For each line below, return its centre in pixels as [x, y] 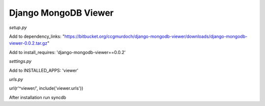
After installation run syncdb [38, 97]
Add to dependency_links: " [37, 36]
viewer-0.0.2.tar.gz [28, 43]
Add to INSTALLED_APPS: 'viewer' [44, 70]
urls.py [16, 79]
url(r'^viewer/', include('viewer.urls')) [46, 88]
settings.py [20, 61]
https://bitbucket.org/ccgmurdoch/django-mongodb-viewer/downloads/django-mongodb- [156, 36]
